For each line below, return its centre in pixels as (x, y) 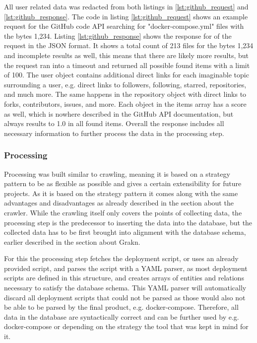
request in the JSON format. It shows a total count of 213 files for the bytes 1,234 (129, 45)
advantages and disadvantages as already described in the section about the (119, 203)
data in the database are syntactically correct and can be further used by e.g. (122, 316)
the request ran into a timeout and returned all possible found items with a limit (127, 65)
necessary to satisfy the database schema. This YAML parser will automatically (125, 288)
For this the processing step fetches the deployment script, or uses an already (121, 258)
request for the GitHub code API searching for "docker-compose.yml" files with (124, 26)
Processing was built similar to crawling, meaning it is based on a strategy (117, 173)
